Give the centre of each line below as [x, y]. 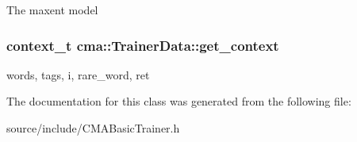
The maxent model [52, 10]
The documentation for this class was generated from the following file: [179, 101]
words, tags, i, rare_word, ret [78, 74]
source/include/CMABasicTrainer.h [93, 128]
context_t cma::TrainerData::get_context [143, 45]
